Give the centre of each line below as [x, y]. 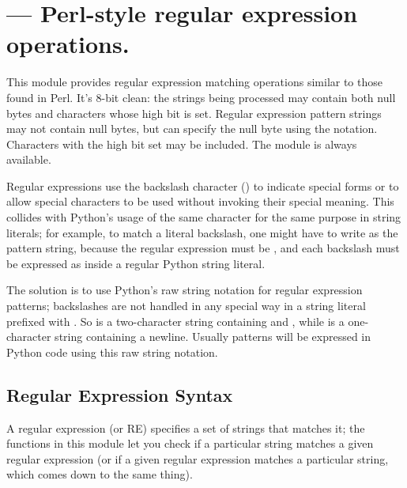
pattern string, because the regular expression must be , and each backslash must [203, 248]
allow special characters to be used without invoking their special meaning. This [200, 201]
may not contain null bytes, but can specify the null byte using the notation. [192, 129]
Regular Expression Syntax [120, 394]
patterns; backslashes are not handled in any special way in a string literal [186, 306]
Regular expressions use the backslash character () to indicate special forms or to [203, 185]
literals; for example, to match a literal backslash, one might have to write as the [202, 232]
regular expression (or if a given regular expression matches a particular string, [198, 458]
